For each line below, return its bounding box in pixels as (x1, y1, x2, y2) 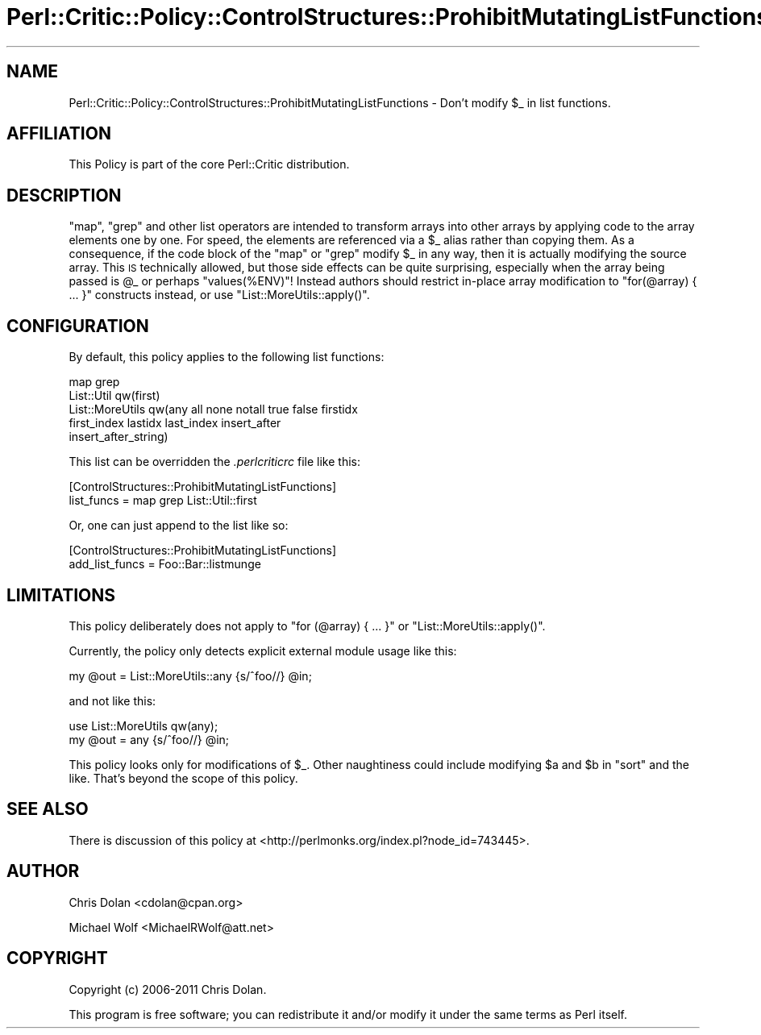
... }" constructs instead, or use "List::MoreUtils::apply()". (69, 288, 370, 302)
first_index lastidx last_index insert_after (69, 416, 281, 430)
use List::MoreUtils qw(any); (69, 718, 218, 733)
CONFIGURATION (6, 315, 149, 336)
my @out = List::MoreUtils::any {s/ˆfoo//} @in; (69, 668, 312, 683)
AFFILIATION (6, 123, 111, 144)
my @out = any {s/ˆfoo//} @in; (69, 732, 230, 746)
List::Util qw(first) (69, 389, 160, 403)
